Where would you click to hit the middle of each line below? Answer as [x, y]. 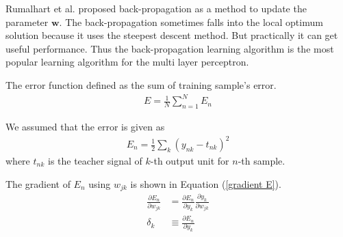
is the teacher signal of [95, 161]
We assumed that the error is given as [85, 126]
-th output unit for [190, 161]
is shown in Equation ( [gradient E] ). [206, 183]
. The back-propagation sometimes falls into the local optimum [191, 22]
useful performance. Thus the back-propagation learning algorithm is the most [170, 48]
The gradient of [38, 183]
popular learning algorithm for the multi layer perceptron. [127, 62]
